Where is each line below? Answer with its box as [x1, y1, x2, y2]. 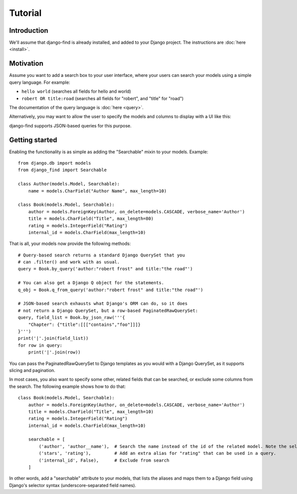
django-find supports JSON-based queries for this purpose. [9, 123, 132, 128]
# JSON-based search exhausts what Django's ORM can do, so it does [18, 301, 188, 307]
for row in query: [18, 342, 63, 348]
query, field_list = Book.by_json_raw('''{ [18, 315, 125, 320]
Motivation [9, 60, 44, 68]
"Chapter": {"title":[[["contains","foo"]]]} [28, 321, 141, 327]
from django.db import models [18, 160, 92, 166]
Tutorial [9, 7, 42, 18]
